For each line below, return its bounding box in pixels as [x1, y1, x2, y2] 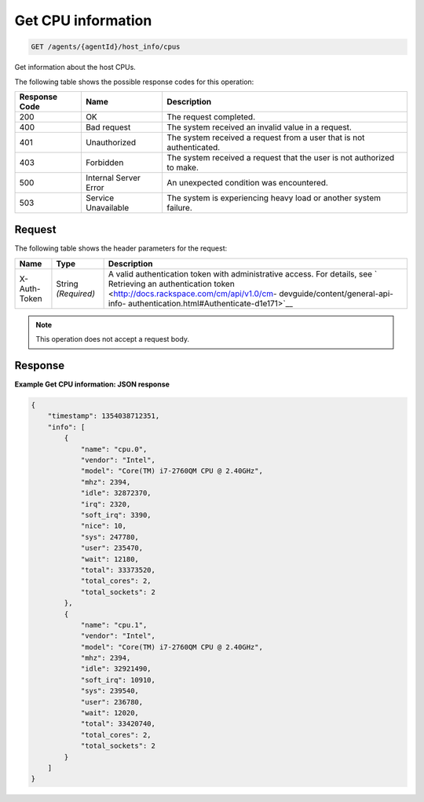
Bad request [85, 122, 131, 133]
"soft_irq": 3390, [80, 511, 152, 519]
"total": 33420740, [80, 720, 156, 728]
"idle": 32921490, [80, 665, 152, 673]
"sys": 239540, [80, 687, 139, 695]
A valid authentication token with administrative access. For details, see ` [108, 268, 378, 279]
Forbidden [85, 157, 124, 168]
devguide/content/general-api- [279, 287, 394, 298]
